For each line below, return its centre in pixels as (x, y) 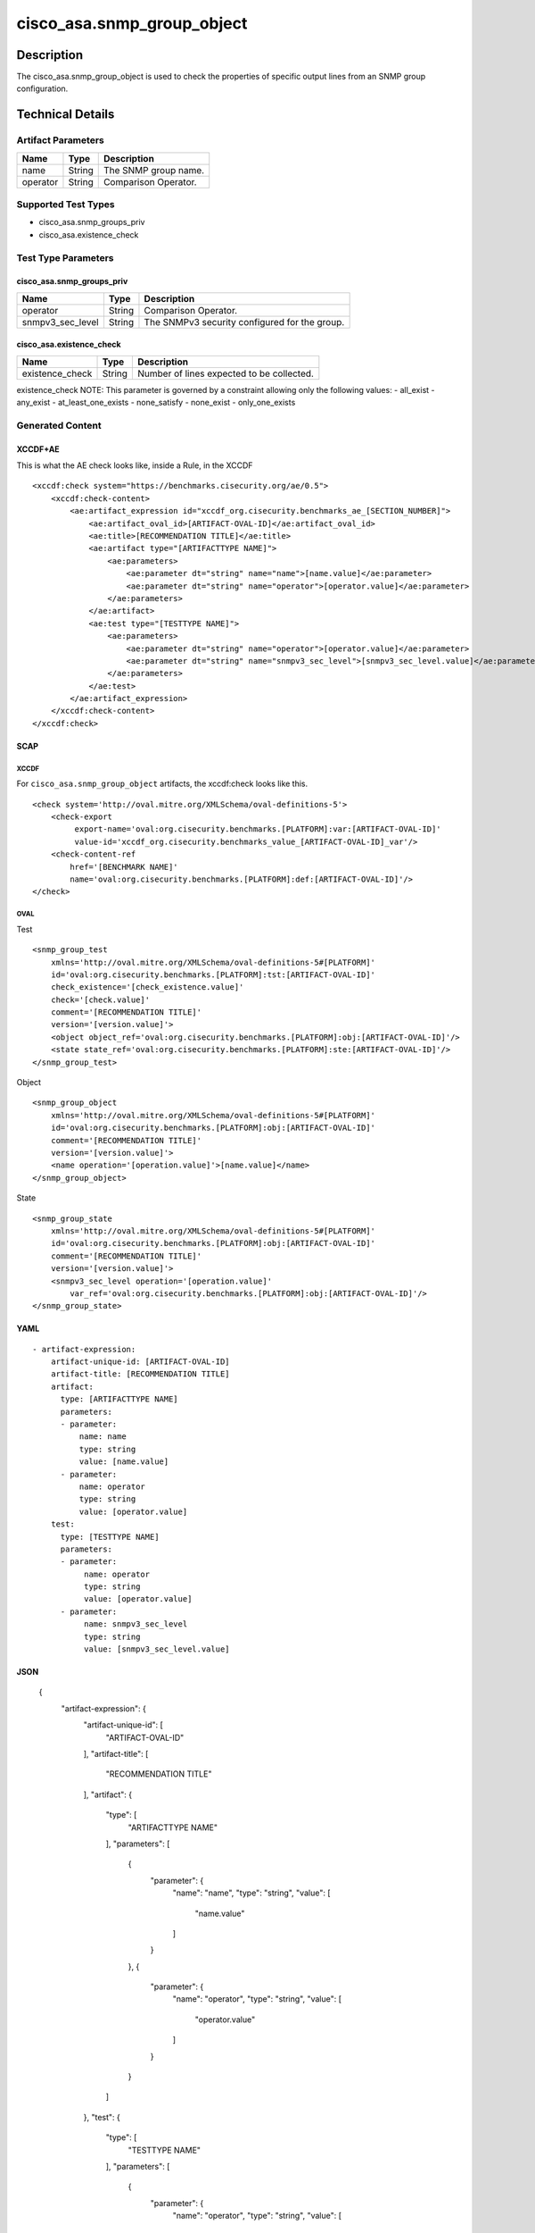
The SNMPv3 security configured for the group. (244, 322)
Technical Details (66, 115)
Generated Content (59, 425)
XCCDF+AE (38, 449)
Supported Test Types (66, 204)
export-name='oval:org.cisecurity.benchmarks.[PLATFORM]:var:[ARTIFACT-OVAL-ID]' (258, 829)
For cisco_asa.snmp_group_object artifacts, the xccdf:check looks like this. (162, 784)
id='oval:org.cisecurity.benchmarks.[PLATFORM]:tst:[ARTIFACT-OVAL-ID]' (213, 974)
